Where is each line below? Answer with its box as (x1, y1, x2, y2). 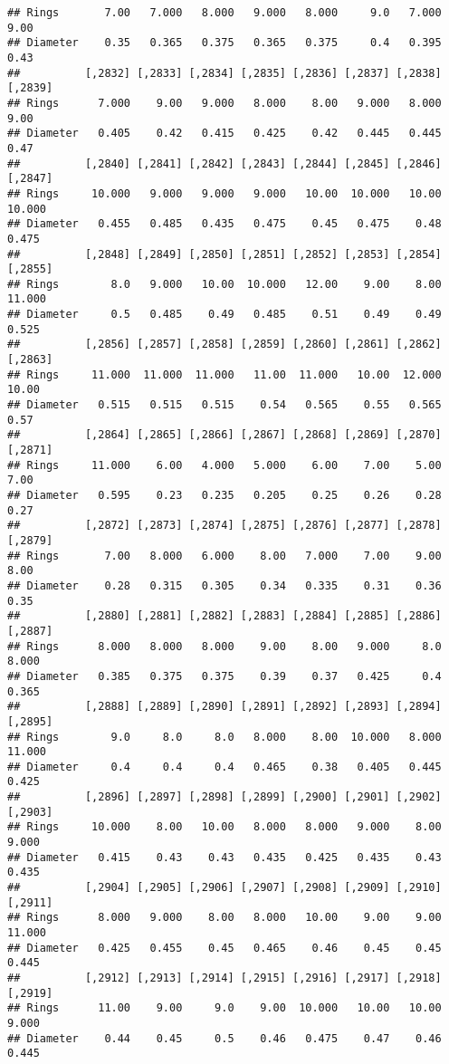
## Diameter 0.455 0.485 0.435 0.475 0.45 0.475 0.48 (7, 217, 442, 231)
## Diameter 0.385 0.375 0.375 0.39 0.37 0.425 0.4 (7, 669, 442, 683)
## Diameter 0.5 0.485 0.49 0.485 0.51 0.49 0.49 (7, 308, 442, 321)
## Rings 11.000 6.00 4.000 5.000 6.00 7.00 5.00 (7, 458, 442, 472)
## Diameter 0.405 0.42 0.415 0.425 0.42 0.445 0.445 (7, 127, 442, 140)
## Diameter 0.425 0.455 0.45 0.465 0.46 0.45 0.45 (7, 941, 442, 954)
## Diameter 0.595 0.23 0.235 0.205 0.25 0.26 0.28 (7, 489, 442, 502)
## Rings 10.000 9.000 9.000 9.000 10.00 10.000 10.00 (7, 187, 442, 200)
